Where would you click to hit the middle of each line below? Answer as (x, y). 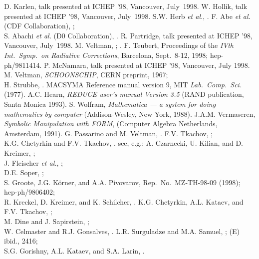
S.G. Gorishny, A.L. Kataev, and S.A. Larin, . (74, 250)
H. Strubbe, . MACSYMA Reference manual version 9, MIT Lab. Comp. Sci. (123, 84)
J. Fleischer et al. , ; (33, 162)
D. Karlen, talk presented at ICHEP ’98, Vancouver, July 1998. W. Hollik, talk (126, 6)
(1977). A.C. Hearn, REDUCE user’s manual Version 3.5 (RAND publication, (124, 94)
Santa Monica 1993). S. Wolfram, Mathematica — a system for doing (110, 104)
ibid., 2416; (21, 241)
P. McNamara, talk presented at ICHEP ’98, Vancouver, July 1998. (147, 65)
